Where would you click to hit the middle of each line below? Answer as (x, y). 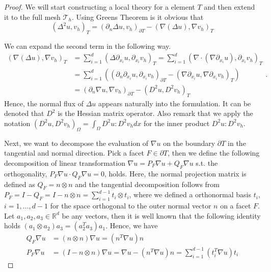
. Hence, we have (132, 225)
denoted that (24, 113)
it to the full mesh (32, 17)
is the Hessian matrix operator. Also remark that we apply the (155, 113)
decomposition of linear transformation (65, 162)
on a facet (236, 206)
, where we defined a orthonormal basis (190, 194)
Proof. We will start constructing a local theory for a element (100, 7)
